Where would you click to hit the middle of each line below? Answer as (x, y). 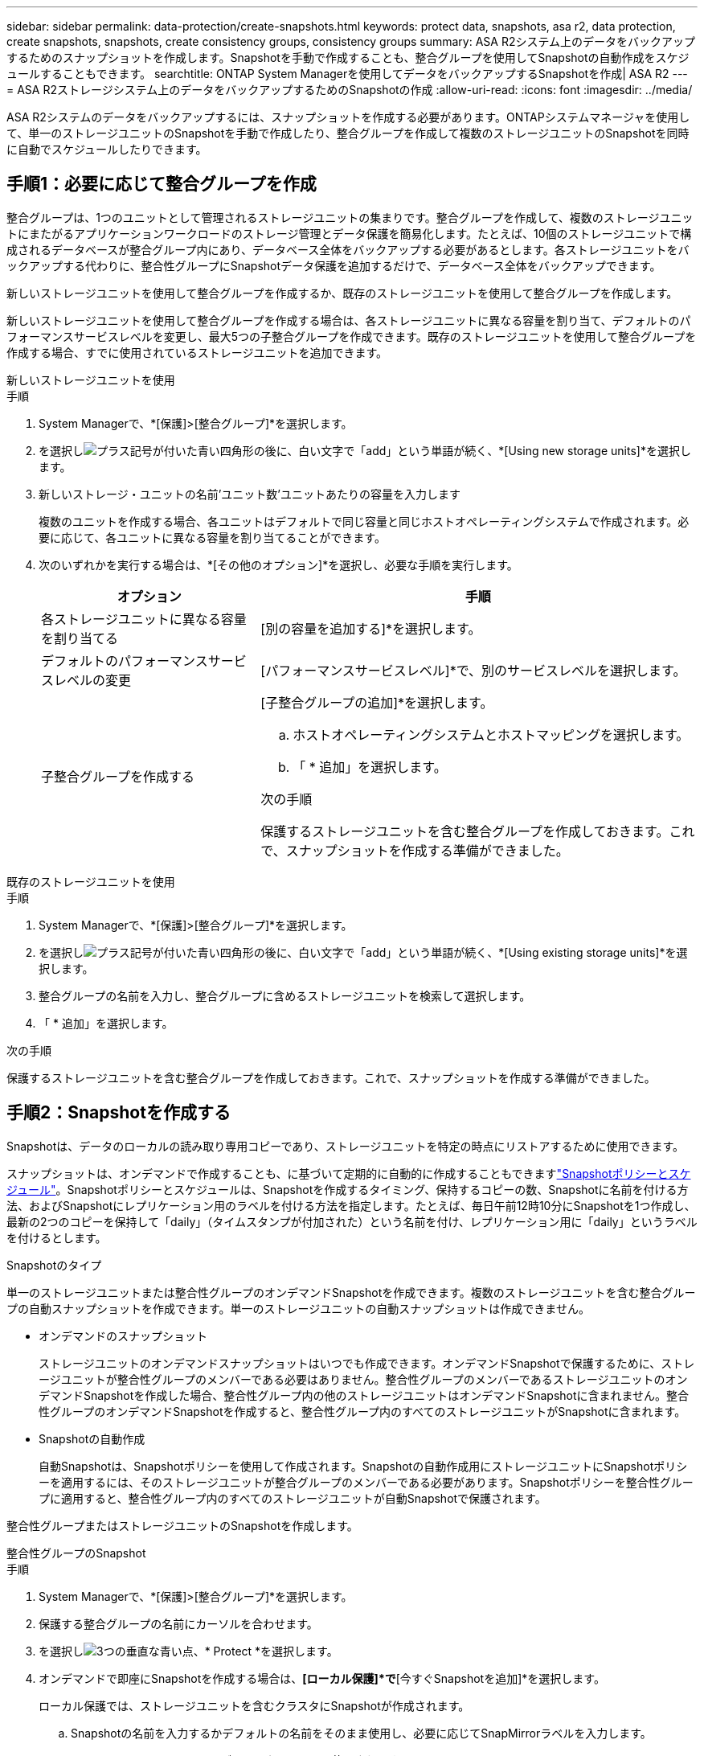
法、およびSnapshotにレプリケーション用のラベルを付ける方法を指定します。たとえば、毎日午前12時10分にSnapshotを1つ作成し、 (351, 1205)
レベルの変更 (93, 680)
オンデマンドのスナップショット (123, 1335)
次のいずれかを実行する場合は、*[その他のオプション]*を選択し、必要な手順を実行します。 (278, 564)
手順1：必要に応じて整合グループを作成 (162, 184)
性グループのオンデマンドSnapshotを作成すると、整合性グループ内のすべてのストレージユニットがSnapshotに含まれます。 (362, 1411)
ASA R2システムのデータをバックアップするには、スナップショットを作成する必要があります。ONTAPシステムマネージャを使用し (348, 117)
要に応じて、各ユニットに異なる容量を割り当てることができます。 (212, 537)
